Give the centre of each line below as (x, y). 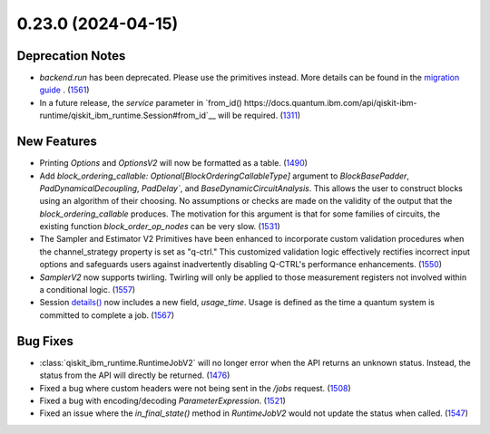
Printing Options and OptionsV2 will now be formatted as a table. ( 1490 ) (174, 163)
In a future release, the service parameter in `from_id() (141, 102)
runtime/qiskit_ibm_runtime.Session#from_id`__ (128, 116)
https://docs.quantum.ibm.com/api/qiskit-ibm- (330, 102)
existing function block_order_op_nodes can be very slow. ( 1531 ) (160, 227)
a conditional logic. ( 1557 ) (88, 290)
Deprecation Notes (71, 56)
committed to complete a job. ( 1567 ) (107, 315)
